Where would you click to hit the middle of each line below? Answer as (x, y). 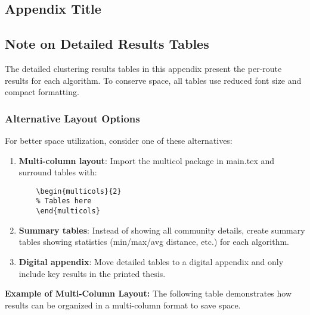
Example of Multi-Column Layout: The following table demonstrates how (148, 293)
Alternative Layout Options (72, 118)
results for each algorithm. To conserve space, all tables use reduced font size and (153, 80)
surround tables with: (58, 172)
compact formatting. (42, 92)
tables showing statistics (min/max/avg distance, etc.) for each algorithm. (154, 242)
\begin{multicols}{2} (79, 191)
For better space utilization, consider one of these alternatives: (119, 140)
